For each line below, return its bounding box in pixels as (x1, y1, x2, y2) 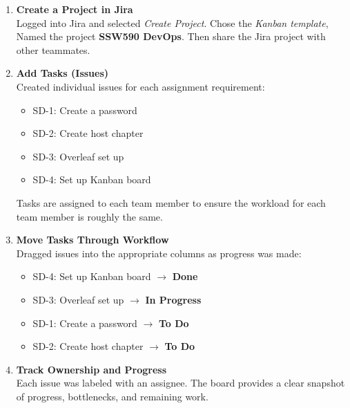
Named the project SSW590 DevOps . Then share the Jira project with (16, 29, 326, 44)
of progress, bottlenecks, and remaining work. (16, 389, 208, 403)
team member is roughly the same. (16, 209, 163, 223)
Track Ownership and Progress (16, 362, 166, 376)
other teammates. (16, 42, 90, 57)
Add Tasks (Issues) (16, 66, 109, 80)
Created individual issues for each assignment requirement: (16, 79, 265, 93)
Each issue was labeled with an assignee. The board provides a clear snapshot (16, 375, 345, 390)
